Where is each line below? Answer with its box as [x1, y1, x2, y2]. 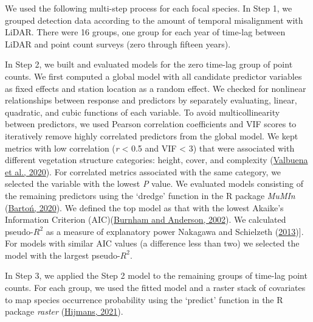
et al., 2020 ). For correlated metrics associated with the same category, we [5, 165, 281, 178]
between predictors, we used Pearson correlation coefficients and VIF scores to [5, 117, 297, 130]
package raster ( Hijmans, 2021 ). [5, 305, 123, 318]
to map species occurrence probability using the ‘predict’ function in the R [5, 293, 283, 306]
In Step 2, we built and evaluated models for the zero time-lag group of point [5, 58, 293, 71]
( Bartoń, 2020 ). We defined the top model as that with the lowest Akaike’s [5, 201, 284, 214]
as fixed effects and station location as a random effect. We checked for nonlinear [5, 82, 306, 94]
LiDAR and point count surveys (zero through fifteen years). [5, 37, 231, 50]
